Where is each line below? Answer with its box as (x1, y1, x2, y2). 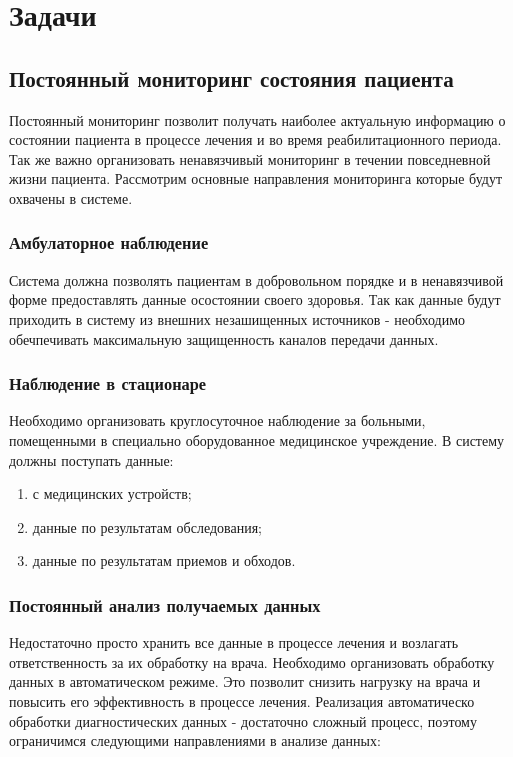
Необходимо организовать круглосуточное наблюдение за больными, (9, 410, 426, 431)
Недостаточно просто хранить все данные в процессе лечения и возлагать (9, 632, 459, 653)
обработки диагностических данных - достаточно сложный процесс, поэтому (9, 710, 477, 731)
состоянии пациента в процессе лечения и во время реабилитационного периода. (9, 129, 502, 150)
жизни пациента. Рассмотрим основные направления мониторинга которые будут (9, 168, 503, 189)
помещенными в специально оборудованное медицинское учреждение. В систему (9, 429, 505, 450)
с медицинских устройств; (32, 483, 192, 504)
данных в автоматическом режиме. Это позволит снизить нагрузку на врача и (9, 671, 481, 692)
